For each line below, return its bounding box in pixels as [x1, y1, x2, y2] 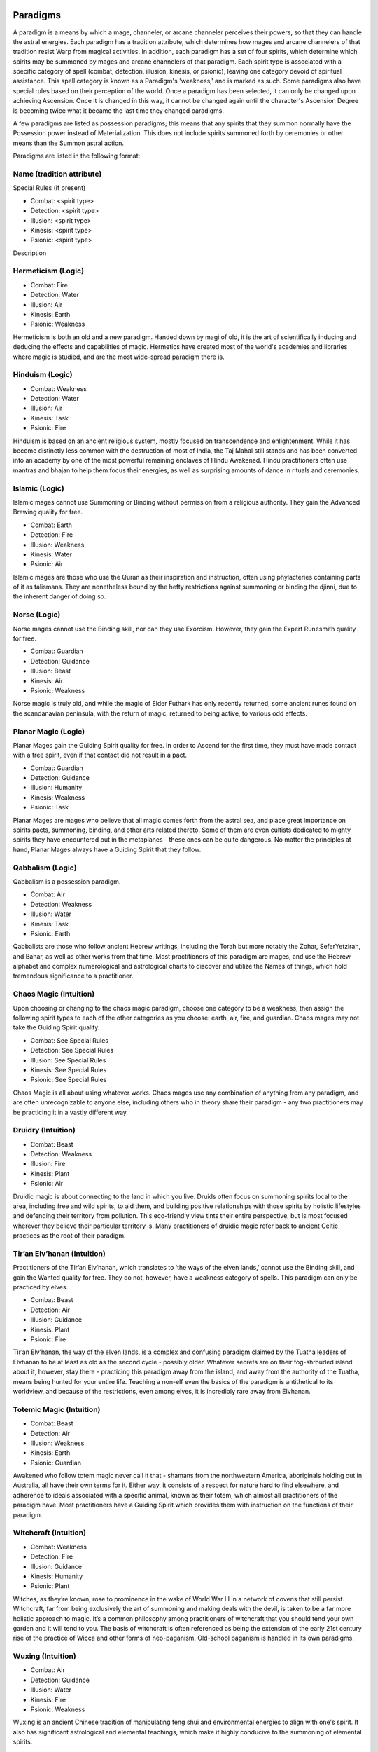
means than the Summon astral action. [13, 139, 125, 147]
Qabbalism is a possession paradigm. [13, 877, 121, 886]
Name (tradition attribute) [13, 169, 102, 179]
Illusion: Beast [30, 666, 71, 676]
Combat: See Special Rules [30, 1036, 108, 1044]
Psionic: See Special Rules [30, 1076, 107, 1084]
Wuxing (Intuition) [13, 1651, 76, 1661]
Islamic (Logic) [13, 484, 64, 493]
